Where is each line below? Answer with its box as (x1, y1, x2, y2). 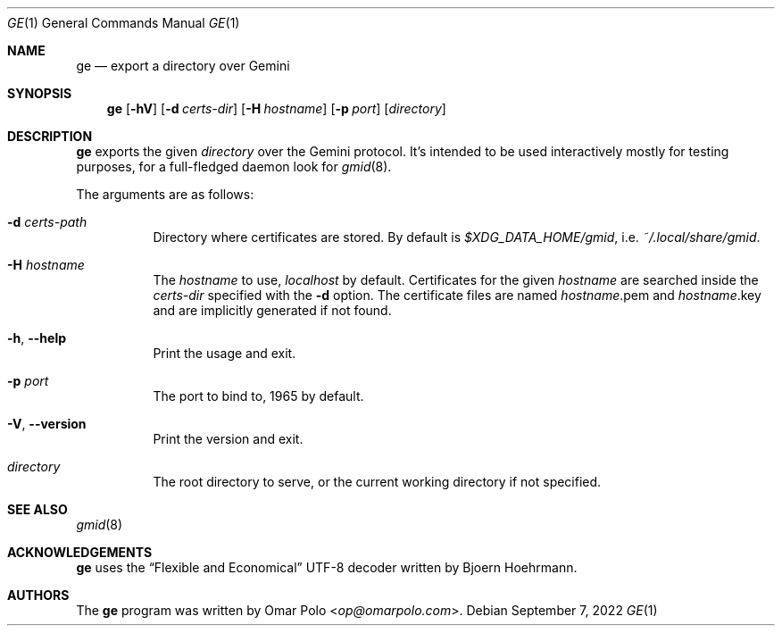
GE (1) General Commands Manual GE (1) (7, 15, 240, 30)
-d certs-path (7, 214, 87, 229)
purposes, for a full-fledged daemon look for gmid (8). (76, 159, 392, 174)
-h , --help (7, 330, 67, 346)
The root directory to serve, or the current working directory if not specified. (153, 474, 602, 489)
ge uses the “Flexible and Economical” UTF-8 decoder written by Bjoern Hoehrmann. (76, 560, 578, 575)
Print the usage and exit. (153, 346, 296, 361)
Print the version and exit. (153, 431, 304, 446)
